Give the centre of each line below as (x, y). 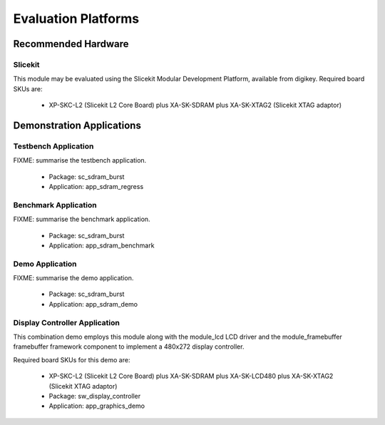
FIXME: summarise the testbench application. (80, 160)
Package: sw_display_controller (95, 396)
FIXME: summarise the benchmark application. (82, 219)
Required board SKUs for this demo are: (72, 359)
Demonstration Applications (77, 125)
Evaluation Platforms (76, 19)
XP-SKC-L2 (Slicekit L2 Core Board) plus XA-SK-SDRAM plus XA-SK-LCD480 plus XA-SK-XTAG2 (191, 376)
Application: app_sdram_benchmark (102, 245)
